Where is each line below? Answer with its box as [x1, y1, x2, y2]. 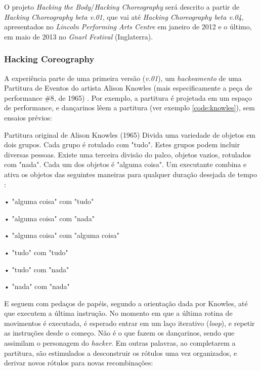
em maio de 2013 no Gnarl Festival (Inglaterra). [4, 31, 153, 42]
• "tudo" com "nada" [4, 264, 69, 274]
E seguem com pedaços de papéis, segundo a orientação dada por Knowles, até [4, 298, 248, 308]
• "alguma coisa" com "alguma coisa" [4, 230, 119, 240]
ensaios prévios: [4, 112, 52, 122]
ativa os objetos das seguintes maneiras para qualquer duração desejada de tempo [4, 169, 257, 179]
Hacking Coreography [4, 53, 95, 65]
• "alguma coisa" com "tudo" [4, 196, 94, 207]
